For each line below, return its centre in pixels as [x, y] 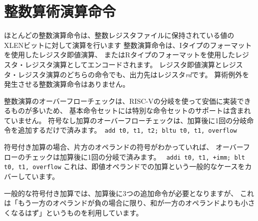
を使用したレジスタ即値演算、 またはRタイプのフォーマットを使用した [120, 55]
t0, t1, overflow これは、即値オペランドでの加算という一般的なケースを [125, 166]
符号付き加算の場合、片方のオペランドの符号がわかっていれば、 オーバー [124, 147]
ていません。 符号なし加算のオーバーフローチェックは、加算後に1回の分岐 [126, 120]
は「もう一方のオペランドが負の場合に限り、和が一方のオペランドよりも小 [126, 203]
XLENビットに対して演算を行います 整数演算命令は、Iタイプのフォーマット [128, 45]
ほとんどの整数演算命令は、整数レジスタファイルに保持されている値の [119, 35]
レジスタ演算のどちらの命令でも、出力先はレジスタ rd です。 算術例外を [133, 74]
